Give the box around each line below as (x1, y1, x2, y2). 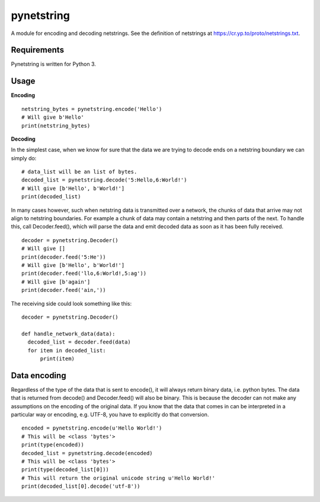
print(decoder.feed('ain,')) (21, 287, 106, 294)
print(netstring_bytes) (21, 122, 91, 129)
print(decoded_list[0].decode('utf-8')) (21, 483, 140, 490)
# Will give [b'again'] (21, 278, 91, 285)
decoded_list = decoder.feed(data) (27, 339, 132, 345)
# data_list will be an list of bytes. (21, 169, 137, 175)
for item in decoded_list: (27, 347, 106, 354)
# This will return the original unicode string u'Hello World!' (21, 475, 216, 481)
